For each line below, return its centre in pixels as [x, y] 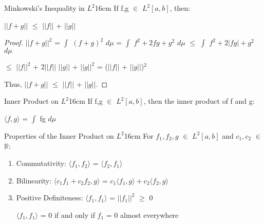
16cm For [139, 135]
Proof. [14, 42]
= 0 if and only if [68, 214]
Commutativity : [41, 163]
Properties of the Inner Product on [59, 135]
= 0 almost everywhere [142, 214]
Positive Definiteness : [50, 198]
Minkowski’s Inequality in [44, 8]
